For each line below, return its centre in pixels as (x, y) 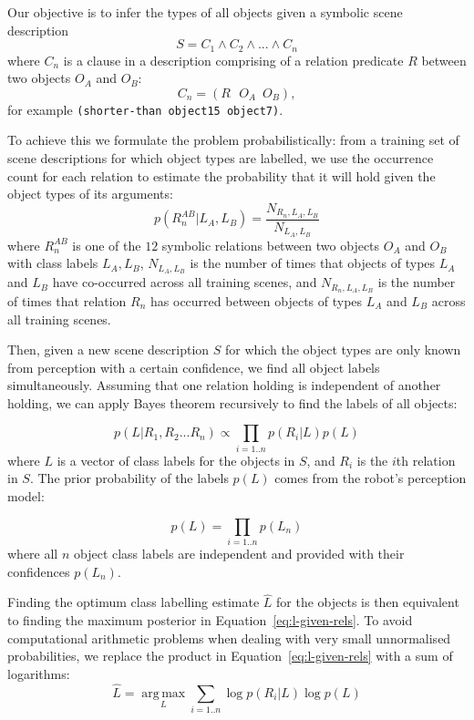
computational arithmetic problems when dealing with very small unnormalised (229, 638)
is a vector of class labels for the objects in (176, 460)
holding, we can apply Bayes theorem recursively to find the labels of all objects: (232, 402)
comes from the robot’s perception (371, 478)
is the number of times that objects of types (313, 263)
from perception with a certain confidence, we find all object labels (194, 367)
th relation (426, 460)
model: (26, 496)
